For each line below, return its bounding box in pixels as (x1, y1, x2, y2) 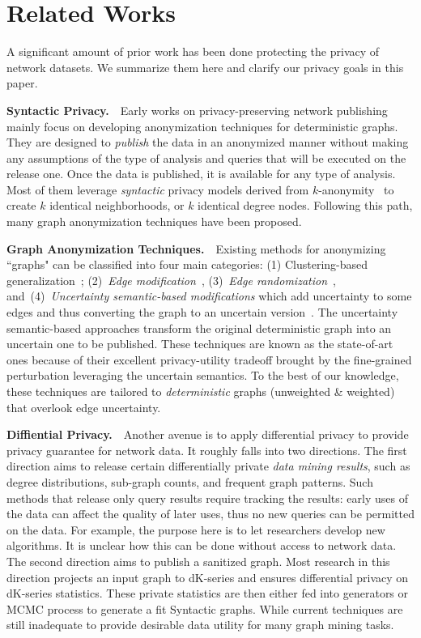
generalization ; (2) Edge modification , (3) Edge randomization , (6, 271, 336, 288)
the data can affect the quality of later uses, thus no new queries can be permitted (6, 505, 415, 522)
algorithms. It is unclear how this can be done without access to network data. (6, 537, 397, 554)
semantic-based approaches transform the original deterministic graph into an (6, 319, 392, 336)
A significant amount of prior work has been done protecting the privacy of (6, 43, 380, 60)
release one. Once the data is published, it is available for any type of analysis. (6, 165, 396, 182)
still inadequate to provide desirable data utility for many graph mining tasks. (6, 616, 394, 633)
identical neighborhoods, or (49, 197, 185, 214)
